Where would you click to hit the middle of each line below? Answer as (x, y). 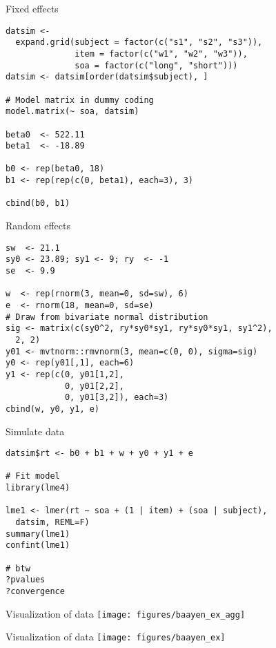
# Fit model (33, 476)
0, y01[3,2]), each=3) (117, 398)
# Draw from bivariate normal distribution (107, 317)
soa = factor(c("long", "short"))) (156, 65)
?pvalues (26, 580)
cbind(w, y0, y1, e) (53, 409)
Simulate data (35, 431)
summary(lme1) (38, 534)
